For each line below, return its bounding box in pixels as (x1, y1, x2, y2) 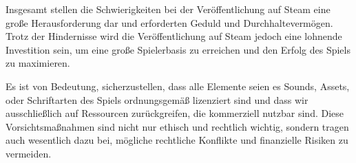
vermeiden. (6, 146, 52, 160)
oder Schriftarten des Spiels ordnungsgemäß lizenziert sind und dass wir (6, 92, 308, 107)
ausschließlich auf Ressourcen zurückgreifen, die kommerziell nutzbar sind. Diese (6, 106, 344, 120)
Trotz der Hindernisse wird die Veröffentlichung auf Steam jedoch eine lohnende (6, 29, 342, 43)
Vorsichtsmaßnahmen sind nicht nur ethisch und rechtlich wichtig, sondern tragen (6, 119, 349, 133)
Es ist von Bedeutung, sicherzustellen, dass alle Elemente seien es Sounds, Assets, (6, 78, 350, 93)
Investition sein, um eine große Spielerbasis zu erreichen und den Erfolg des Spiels (6, 42, 350, 56)
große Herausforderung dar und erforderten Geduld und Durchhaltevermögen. (6, 15, 333, 30)
